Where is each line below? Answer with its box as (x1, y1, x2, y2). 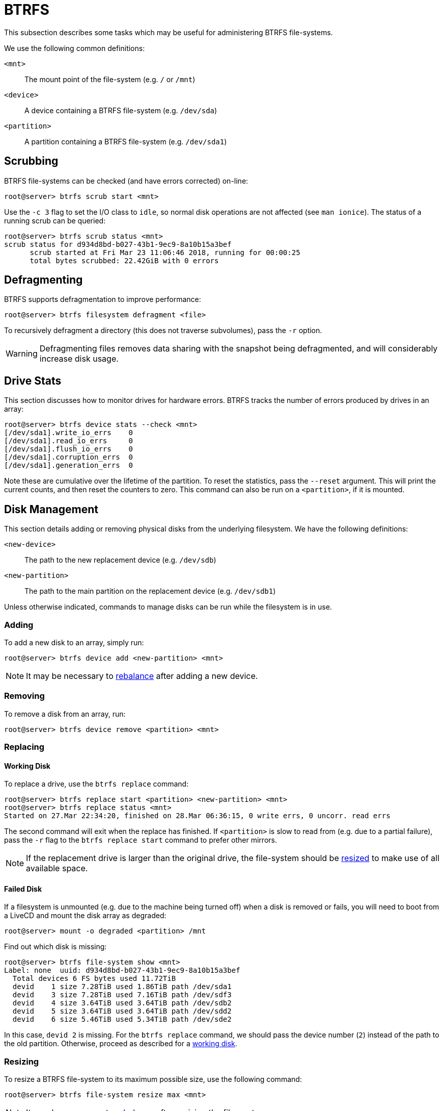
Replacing (4, 742, 45, 752)
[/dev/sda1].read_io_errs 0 (4, 437, 133, 445)
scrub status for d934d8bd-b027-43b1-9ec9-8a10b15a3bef (4, 240, 232, 248)
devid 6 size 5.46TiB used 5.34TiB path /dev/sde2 (12, 1015, 232, 1024)
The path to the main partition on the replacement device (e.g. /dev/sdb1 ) (24, 587, 276, 596)
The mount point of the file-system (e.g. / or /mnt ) (24, 74, 196, 84)
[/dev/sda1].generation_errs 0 (4, 461, 133, 470)
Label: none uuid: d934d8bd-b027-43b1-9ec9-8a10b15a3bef (4, 966, 240, 975)
